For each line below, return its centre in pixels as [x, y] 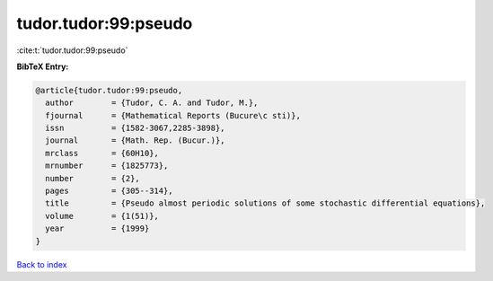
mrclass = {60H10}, [102, 153]
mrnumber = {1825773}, [107, 166]
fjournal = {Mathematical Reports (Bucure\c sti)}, [173, 115]
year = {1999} [97, 228]
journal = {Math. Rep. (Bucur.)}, [135, 140]
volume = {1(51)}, [102, 216]
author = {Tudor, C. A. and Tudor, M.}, [152, 103]
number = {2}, [93, 178]
